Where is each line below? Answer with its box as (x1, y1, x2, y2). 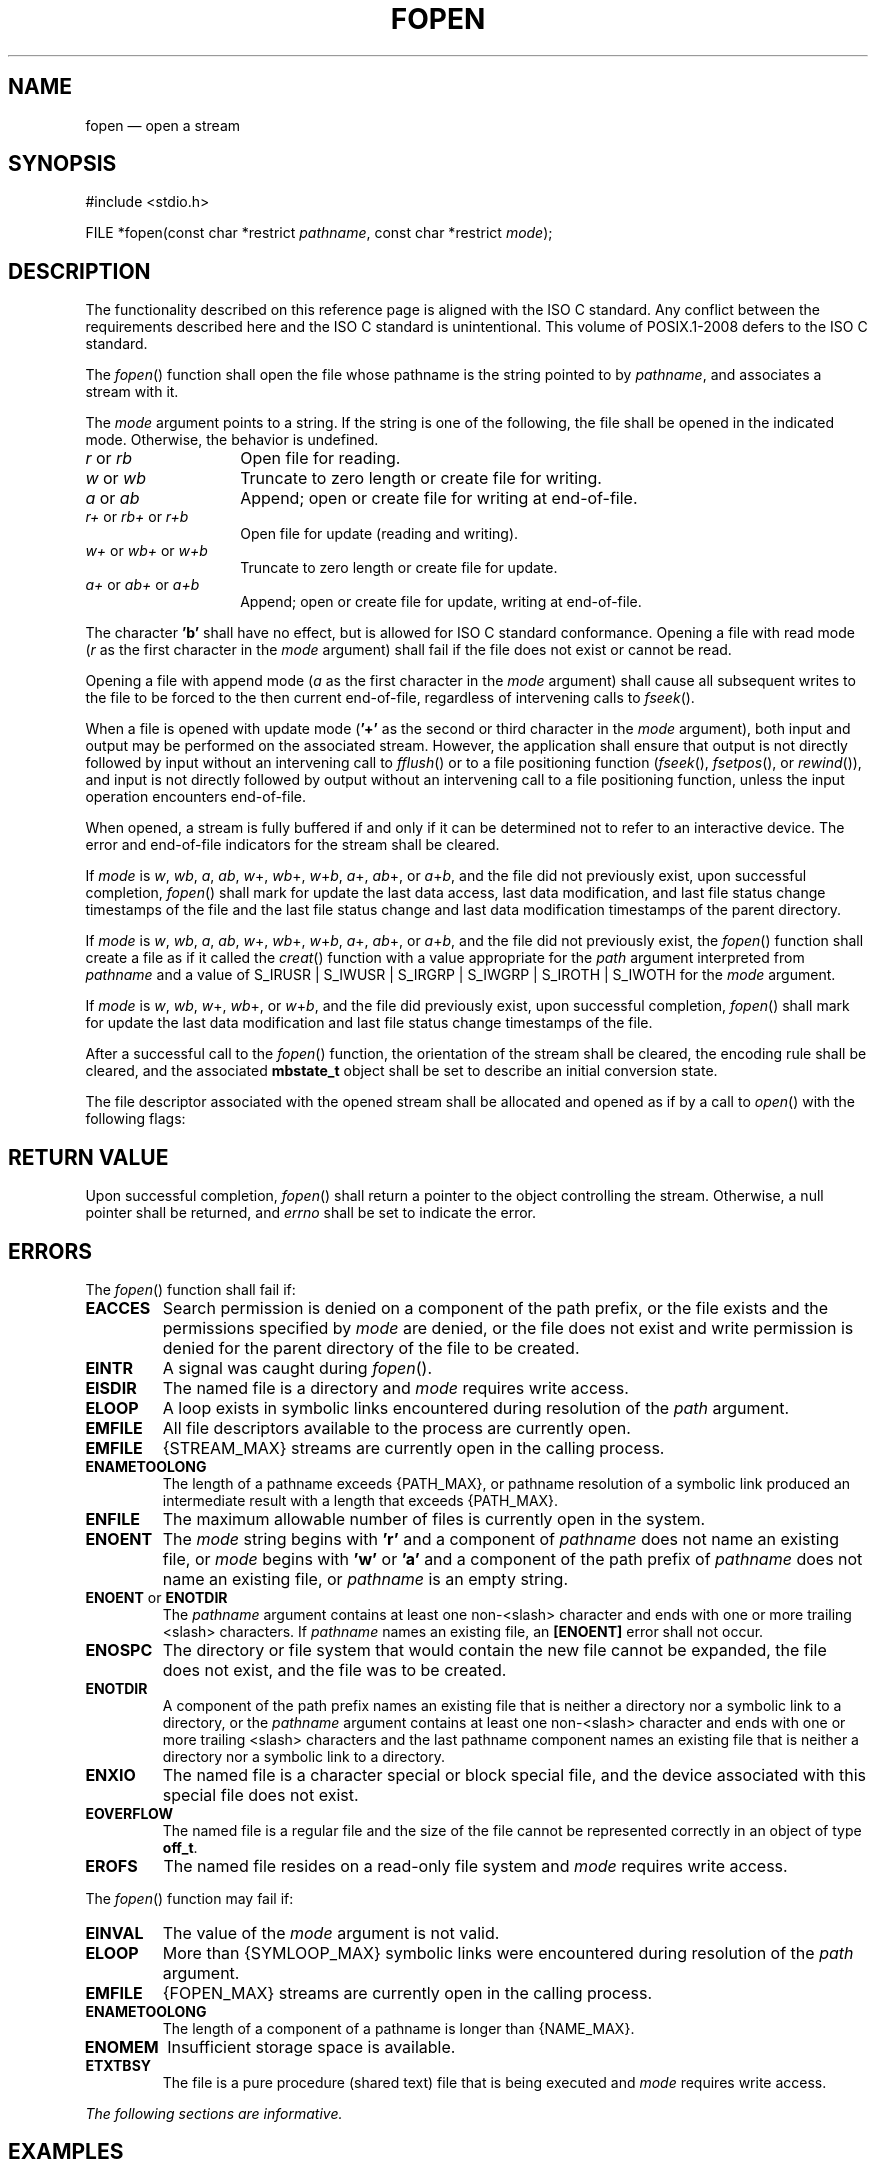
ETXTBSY (85, 2056, 152, 2074)
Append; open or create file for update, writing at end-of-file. (240, 593, 642, 611)
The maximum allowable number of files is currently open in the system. (162, 1508, 706, 1529)
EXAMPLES (8, 2139, 124, 2165)
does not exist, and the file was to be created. (162, 1659, 507, 1680)
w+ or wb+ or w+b (85, 542, 208, 560)
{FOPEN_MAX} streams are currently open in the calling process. (162, 1982, 653, 2003)
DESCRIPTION (8, 258, 151, 284)
